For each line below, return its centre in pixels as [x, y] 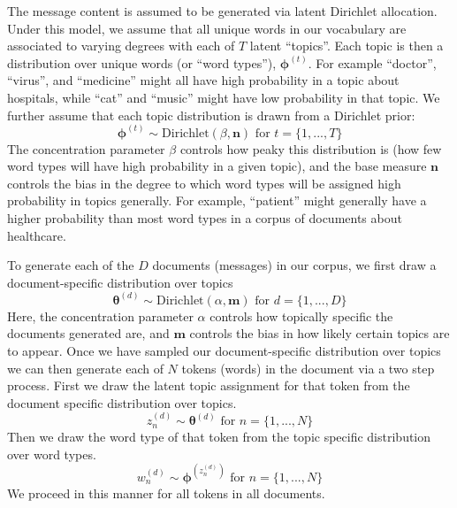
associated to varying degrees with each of [121, 46]
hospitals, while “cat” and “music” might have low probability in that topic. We [224, 97]
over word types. [52, 454]
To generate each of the [71, 265]
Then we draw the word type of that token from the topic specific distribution [219, 437]
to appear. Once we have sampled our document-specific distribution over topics [224, 350]
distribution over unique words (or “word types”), [142, 62]
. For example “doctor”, [372, 62]
